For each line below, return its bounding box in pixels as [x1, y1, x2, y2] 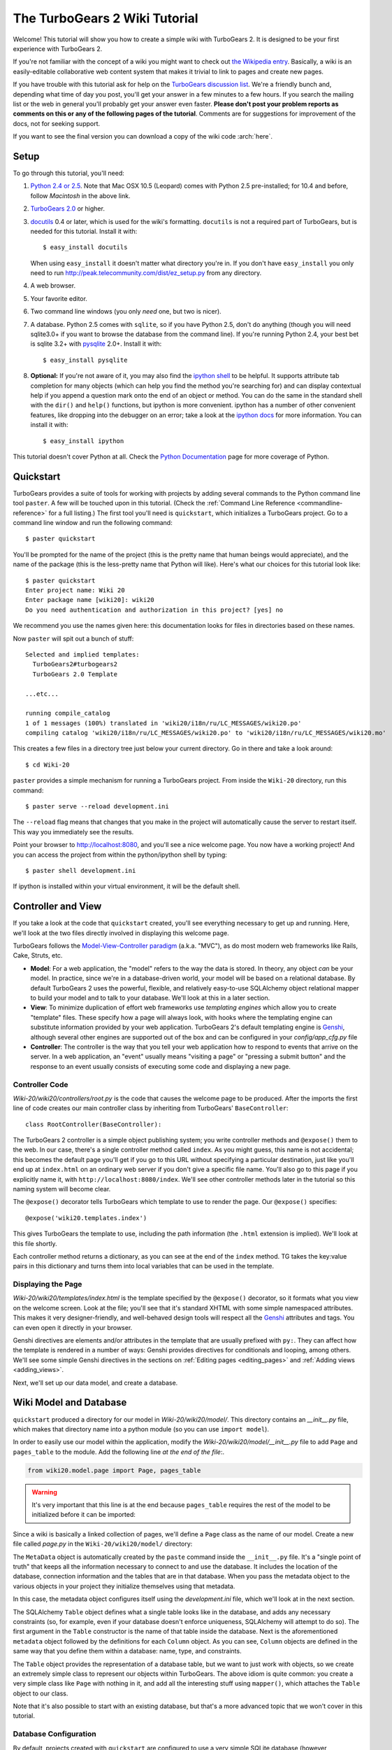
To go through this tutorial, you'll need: [13, 169, 125, 177]
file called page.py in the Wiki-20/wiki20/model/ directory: [13, 1540, 193, 1548]
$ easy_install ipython [43, 437, 124, 444]
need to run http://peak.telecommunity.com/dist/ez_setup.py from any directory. [30, 269, 262, 277]
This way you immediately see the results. [13, 827, 134, 836]
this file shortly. [13, 1239, 57, 1247]
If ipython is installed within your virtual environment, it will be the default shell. [13, 882, 240, 890]
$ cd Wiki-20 [25, 760, 70, 769]
